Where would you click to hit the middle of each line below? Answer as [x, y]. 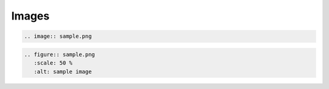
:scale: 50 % [53, 63]
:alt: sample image [63, 71]
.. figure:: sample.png [60, 54]
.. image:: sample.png [58, 36]
